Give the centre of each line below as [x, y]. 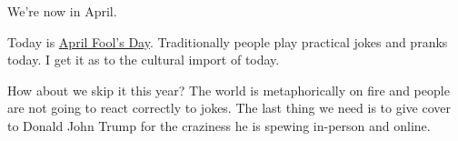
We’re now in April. [62, 11]
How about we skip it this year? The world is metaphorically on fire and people [229, 90]
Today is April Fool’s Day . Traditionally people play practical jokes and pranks [228, 41]
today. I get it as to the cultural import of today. [144, 60]
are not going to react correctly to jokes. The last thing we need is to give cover [229, 108]
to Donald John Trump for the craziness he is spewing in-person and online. [219, 125]
